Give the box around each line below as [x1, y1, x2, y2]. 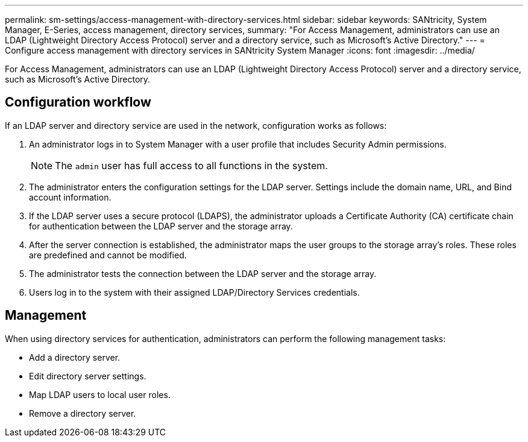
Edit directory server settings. [29, 370, 146, 381]
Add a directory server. [29, 352, 121, 363]
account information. [29, 191, 112, 202]
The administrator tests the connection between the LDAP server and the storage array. [29, 268, 377, 279]
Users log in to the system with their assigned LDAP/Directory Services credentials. [29, 287, 360, 297]
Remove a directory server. [29, 408, 136, 419]
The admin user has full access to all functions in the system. [55, 159, 328, 172]
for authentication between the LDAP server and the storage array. [29, 220, 293, 231]
